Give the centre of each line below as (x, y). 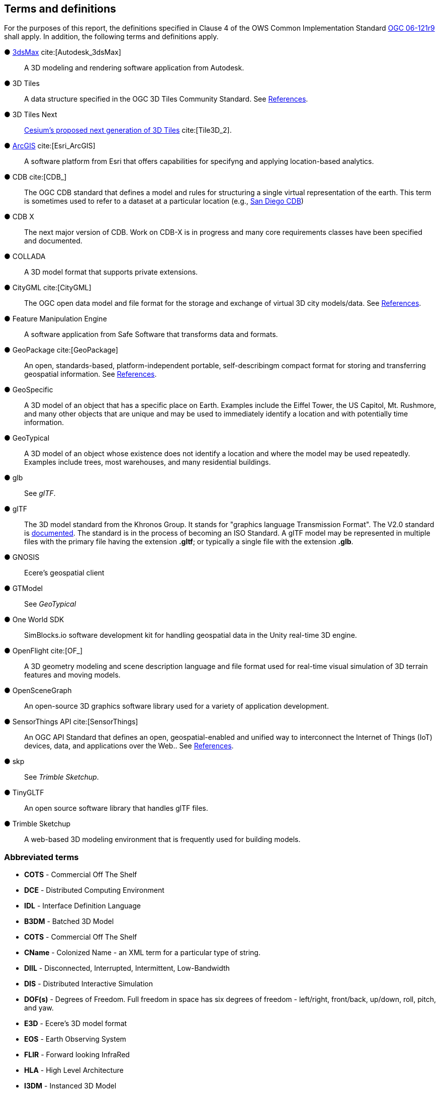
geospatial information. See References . (91, 374)
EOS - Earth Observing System (75, 1039)
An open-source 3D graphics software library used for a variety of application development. (177, 706)
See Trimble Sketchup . (62, 777)
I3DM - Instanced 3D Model (70, 1086)
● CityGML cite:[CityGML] (48, 288)
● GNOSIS (22, 557)
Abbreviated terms (41, 857)
